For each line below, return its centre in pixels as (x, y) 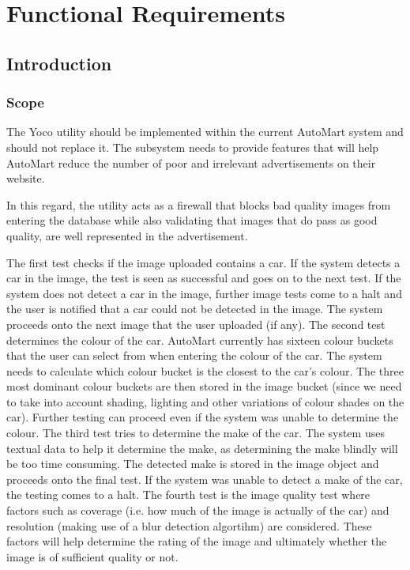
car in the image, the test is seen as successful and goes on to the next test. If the (204, 278)
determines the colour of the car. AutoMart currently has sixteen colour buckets (200, 340)
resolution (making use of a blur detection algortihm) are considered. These (189, 525)
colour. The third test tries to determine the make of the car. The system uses (196, 433)
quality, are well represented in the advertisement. (127, 235)
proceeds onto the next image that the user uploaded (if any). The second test (196, 324)
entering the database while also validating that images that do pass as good (192, 220)
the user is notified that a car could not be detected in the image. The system (195, 309)
